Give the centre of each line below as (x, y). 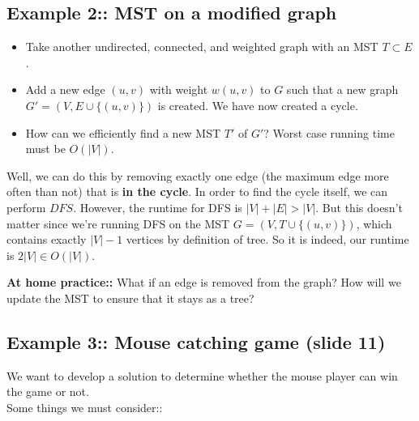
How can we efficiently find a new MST (123, 132)
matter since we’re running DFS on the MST (118, 223)
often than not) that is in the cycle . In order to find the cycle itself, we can (197, 191)
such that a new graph (342, 89)
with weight (179, 89)
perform (26, 207)
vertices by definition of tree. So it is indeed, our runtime (267, 239)
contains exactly (47, 239)
